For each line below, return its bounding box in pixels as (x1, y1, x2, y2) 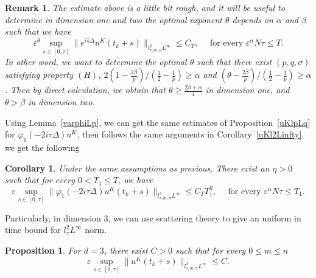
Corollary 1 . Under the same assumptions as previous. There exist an (5, 161, 270, 174)
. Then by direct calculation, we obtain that (5, 83, 166, 96)
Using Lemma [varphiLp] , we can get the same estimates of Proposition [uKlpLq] (5, 116, 311, 128)
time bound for (5, 223, 61, 236)
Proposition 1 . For (5, 244, 81, 257)
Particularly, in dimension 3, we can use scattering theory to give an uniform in (5, 211, 301, 224)
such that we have (5, 25, 71, 38)
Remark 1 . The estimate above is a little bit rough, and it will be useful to (5, 1, 285, 13)
